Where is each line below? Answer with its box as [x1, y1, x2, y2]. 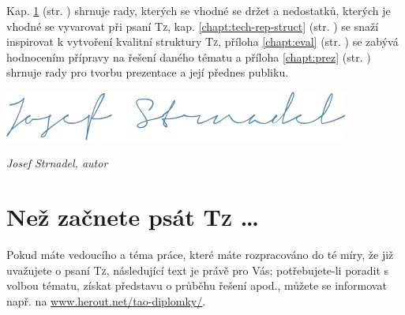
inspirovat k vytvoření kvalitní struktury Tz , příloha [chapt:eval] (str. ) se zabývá [6, 33, 399, 50]
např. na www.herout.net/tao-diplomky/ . [6, 293, 206, 309]
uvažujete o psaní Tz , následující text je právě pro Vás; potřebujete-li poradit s [6, 261, 389, 278]
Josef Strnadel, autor [6, 154, 108, 171]
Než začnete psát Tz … [6, 201, 260, 233]
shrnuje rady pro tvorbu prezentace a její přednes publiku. [6, 64, 289, 81]
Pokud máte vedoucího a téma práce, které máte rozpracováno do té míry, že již [6, 246, 394, 263]
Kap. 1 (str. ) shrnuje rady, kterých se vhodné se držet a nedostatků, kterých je [6, 2, 391, 18]
